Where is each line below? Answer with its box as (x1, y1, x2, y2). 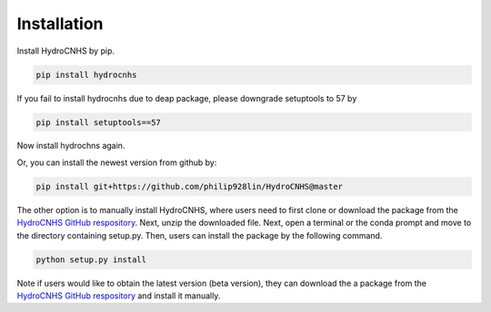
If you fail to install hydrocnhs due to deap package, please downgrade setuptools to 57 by (16, 93, 357, 103)
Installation (16, 14, 104, 34)
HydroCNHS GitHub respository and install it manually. (16, 290, 221, 301)
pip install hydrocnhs (35, 69, 137, 80)
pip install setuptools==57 (35, 117, 161, 127)
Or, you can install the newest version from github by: (16, 157, 217, 168)
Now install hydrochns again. (16, 141, 125, 151)
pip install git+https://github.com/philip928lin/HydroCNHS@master (35, 181, 344, 191)
